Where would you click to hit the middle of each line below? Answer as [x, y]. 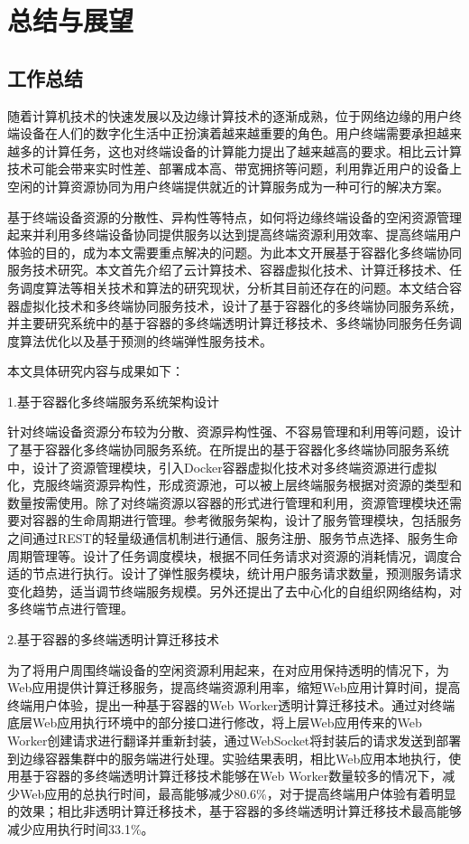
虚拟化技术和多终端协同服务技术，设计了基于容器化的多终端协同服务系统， [240, 305]
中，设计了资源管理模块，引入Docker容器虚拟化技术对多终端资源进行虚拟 [222, 467]
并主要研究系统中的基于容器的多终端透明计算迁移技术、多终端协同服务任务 [228, 323]
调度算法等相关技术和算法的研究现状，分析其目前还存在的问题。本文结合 [234, 287]
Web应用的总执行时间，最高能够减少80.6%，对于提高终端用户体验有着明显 [238, 793]
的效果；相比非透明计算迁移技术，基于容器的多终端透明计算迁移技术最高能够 [234, 811]
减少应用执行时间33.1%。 [81, 828]
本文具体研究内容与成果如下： [96, 371]
